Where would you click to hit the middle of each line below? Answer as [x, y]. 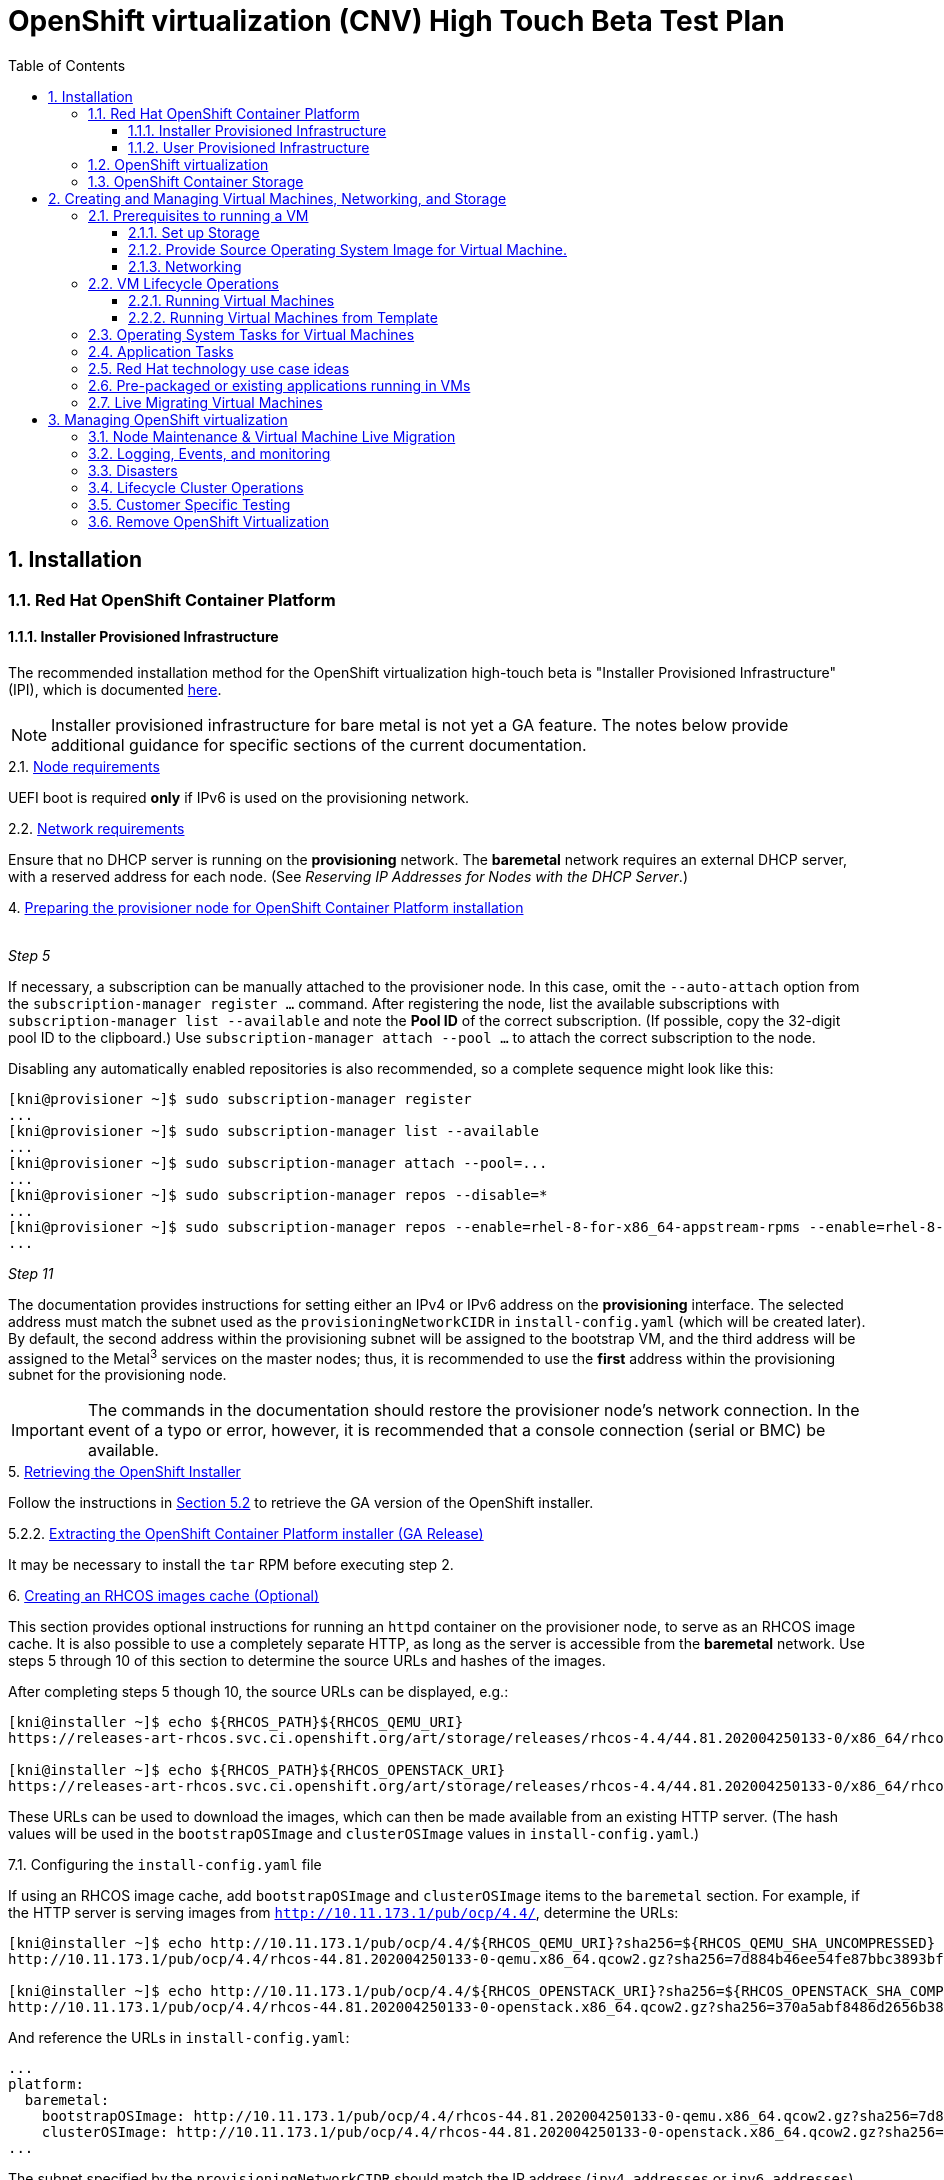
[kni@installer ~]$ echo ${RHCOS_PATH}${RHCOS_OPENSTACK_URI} [257, 1770]
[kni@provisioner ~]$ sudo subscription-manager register [240, 1098]
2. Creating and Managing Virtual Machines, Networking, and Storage [277, 198]
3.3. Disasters [133, 470]
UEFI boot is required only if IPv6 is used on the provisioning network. [239, 797]
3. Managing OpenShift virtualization [168, 419]
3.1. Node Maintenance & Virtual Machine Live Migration [272, 436]
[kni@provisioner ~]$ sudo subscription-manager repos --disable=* [278, 1194]
